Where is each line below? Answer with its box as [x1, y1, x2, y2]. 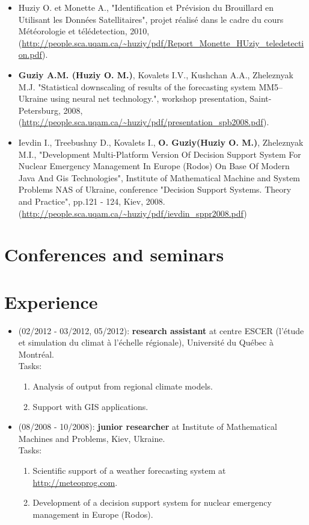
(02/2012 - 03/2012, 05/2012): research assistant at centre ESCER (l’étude [18, 324, 304, 337]
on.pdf [18, 48, 43, 61]
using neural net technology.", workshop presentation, [50, 92, 247, 105]
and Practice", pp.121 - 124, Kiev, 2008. [18, 194, 165, 207]
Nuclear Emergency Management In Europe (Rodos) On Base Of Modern [18, 160, 290, 172]
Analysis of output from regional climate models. [32, 379, 213, 392]
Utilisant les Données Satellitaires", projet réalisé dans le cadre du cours [18, 13, 284, 25]
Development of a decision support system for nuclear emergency [32, 496, 272, 509]
